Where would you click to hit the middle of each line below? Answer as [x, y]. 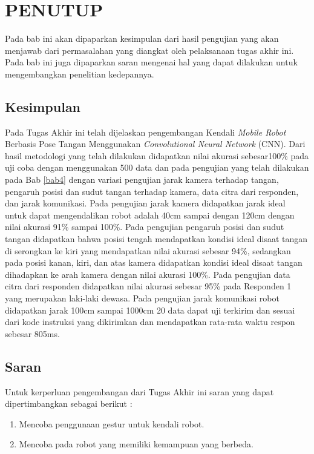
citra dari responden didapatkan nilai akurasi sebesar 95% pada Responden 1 [148, 286]
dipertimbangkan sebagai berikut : [69, 403]
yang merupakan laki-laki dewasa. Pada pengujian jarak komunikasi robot [142, 298]
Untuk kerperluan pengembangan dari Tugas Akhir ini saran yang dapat [139, 391]
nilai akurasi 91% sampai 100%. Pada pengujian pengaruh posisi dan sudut [145, 227]
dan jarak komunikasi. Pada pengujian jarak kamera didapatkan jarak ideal [145, 203]
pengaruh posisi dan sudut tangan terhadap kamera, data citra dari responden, [152, 191]
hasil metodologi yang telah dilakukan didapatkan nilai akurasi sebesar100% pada [157, 155]
